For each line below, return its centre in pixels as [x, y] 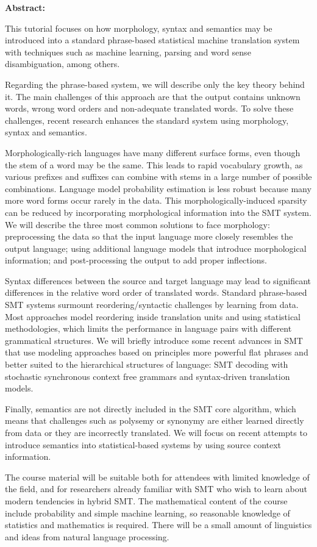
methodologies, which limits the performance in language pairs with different [148, 328]
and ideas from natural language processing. [87, 536]
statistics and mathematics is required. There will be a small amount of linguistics [158, 525]
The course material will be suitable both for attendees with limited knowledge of [157, 477]
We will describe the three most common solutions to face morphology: [137, 224]
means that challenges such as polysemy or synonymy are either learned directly [155, 420]
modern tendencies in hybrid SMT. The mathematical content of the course [146, 500]
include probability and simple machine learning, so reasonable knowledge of [148, 513]
